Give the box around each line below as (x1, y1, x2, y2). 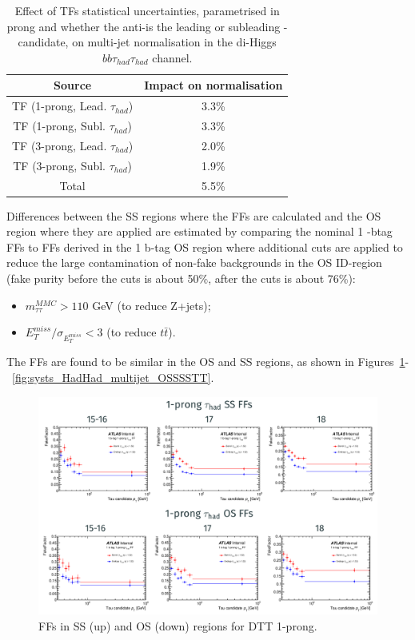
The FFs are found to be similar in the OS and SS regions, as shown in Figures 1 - (6, 353, 409, 370)
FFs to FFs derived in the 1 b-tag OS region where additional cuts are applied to (6, 238, 403, 255)
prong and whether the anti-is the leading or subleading (6, 18, 281, 34)
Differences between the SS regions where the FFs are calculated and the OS (6, 207, 381, 224)
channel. (152, 49, 193, 66)
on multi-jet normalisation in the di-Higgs (72, 34, 277, 50)
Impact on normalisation (144, 77, 283, 93)
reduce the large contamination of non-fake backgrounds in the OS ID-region (6, 254, 382, 271)
